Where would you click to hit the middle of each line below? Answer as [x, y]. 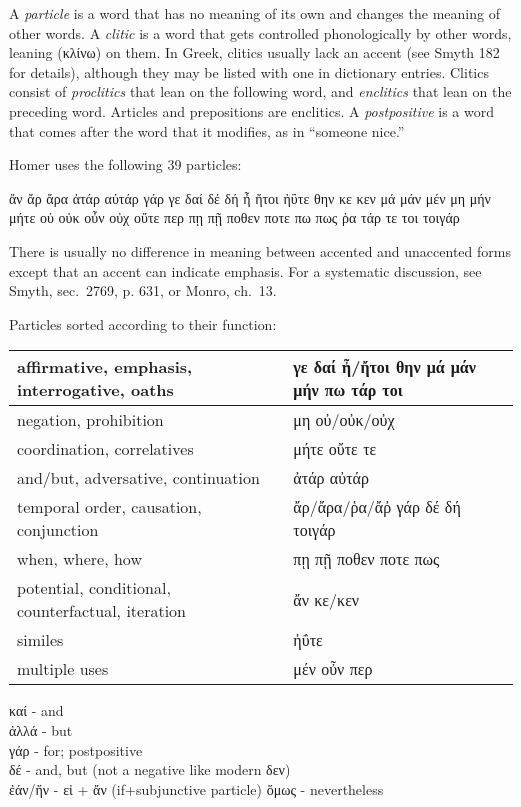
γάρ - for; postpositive [76, 749]
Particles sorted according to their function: [143, 323]
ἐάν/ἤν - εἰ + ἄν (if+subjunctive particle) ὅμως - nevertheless [196, 788]
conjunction [58, 530]
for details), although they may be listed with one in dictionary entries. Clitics [249, 71]
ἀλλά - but [41, 729]
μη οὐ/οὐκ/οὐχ [344, 420]
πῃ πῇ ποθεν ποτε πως [366, 559]
